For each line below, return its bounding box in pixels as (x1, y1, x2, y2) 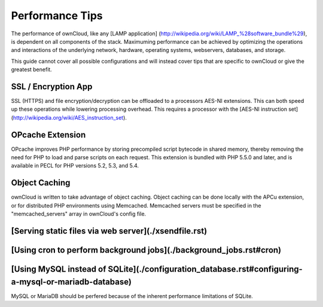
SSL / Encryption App (11, 81, 93, 92)
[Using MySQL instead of (11, 264, 106, 275)
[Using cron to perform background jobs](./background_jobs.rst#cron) (11, 245, 282, 255)
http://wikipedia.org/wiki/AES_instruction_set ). (13, 114, 127, 121)
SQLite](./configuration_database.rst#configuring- (108, 264, 303, 275)
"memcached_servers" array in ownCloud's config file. (11, 210, 147, 218)
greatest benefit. (11, 66, 52, 73)
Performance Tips (11, 9, 103, 22)
